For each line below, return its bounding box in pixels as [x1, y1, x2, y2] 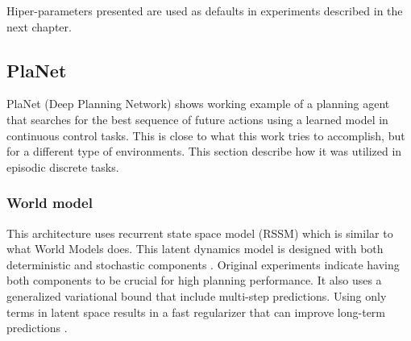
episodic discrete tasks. [6, 158, 119, 175]
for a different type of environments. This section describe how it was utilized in [6, 143, 402, 160]
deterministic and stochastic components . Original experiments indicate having [6, 256, 400, 272]
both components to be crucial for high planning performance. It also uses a [6, 272, 382, 289]
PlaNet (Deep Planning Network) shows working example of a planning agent [6, 95, 390, 112]
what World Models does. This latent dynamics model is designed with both [6, 240, 384, 257]
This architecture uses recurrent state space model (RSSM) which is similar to [6, 224, 393, 241]
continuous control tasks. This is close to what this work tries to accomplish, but [6, 127, 405, 143]
